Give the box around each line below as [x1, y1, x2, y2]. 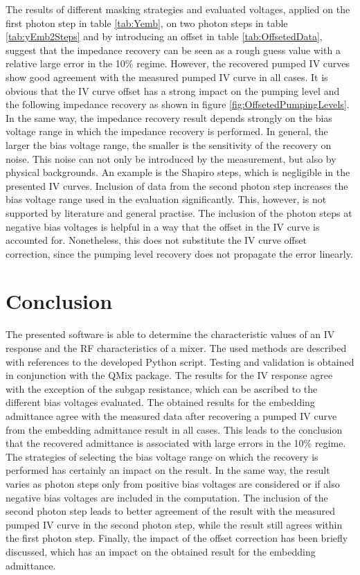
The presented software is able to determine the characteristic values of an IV [6, 327, 335, 342]
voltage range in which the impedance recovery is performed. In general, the [6, 124, 328, 139]
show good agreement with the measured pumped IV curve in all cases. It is [6, 69, 328, 84]
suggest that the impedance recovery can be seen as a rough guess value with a [6, 42, 341, 57]
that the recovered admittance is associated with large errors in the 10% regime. [6, 436, 346, 450]
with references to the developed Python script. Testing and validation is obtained [6, 354, 354, 369]
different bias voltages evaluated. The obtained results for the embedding [6, 395, 315, 409]
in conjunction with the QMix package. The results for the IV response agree [6, 368, 333, 382]
